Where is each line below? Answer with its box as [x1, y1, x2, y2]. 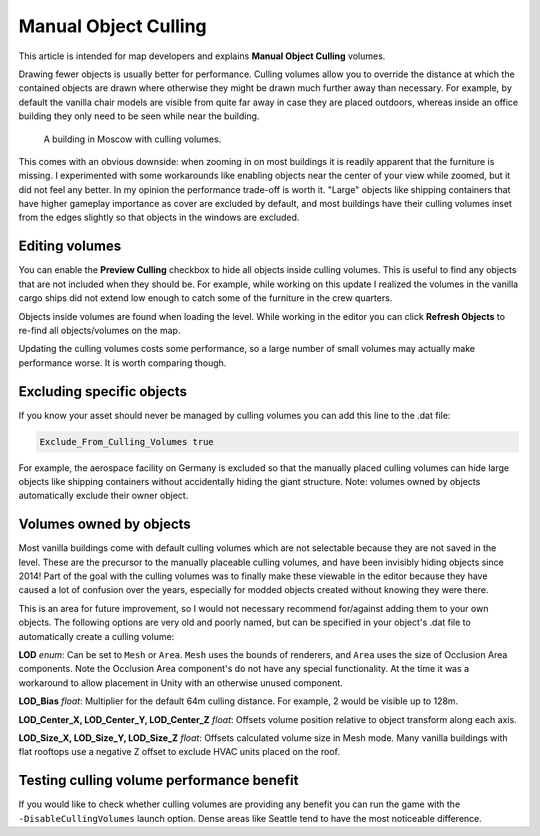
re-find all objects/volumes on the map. [18, 324, 181, 336]
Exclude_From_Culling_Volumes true [39, 436, 214, 447]
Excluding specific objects [18, 383, 187, 400]
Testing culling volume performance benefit [18, 772, 299, 789]
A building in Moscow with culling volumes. [43, 133, 222, 145]
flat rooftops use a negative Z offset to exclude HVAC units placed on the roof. [18, 746, 340, 758]
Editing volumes [18, 238, 122, 255]
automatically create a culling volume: [18, 630, 175, 642]
